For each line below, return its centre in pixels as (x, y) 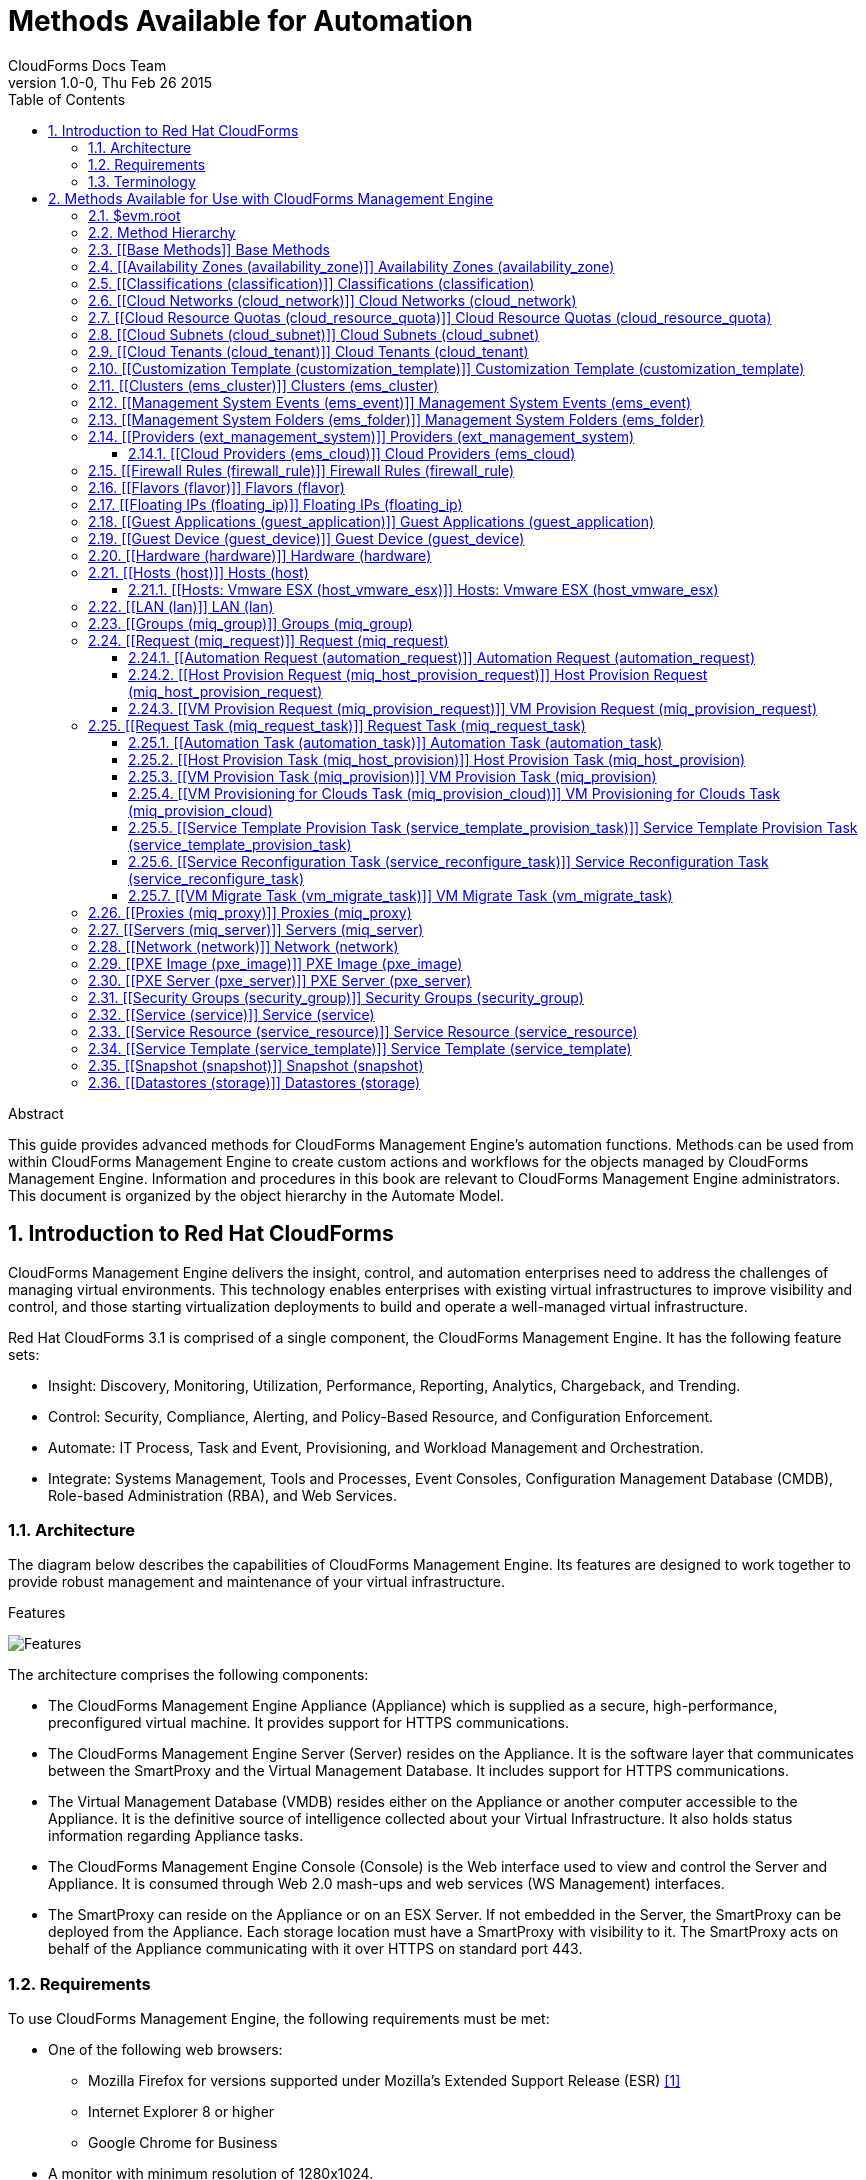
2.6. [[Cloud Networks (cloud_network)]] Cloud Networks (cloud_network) (332, 300)
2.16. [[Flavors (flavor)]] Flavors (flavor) (216, 487)
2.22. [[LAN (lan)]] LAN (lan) (181, 606)
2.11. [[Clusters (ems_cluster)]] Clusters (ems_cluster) (263, 385)
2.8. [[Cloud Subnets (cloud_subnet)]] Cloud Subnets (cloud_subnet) (314, 334)
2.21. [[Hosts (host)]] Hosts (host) (198, 572)
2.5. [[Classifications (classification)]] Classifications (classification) (311, 283)
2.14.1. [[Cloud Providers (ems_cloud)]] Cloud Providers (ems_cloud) (352, 453)
